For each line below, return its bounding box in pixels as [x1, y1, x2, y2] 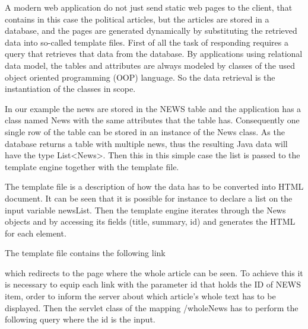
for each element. [5, 226, 66, 239]
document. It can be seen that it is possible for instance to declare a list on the [5, 191, 293, 204]
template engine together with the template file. [5, 160, 179, 173]
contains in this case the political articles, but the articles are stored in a [5, 12, 269, 25]
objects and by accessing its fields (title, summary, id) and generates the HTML [5, 215, 296, 228]
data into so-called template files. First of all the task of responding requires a [5, 36, 288, 48]
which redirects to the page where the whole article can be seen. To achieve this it [5, 266, 303, 279]
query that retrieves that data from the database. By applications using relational [5, 47, 303, 60]
